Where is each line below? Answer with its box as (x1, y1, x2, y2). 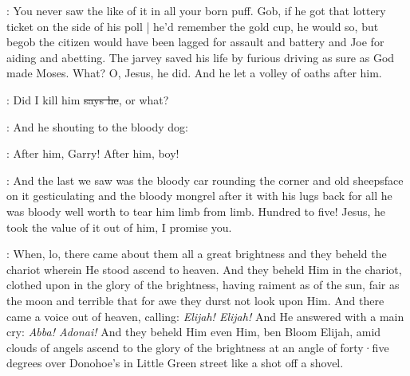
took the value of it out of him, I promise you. (6, 218, 232, 235)
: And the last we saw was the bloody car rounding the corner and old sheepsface (6, 171, 404, 188)
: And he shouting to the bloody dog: (6, 118, 189, 135)
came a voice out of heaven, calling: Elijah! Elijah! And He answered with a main (6, 307, 404, 324)
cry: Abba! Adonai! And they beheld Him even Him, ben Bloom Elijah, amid (6, 323, 381, 340)
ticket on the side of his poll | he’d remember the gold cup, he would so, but (6, 18, 379, 34)
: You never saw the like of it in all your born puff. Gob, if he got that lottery (6, 2, 386, 18)
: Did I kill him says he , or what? (6, 91, 169, 108)
